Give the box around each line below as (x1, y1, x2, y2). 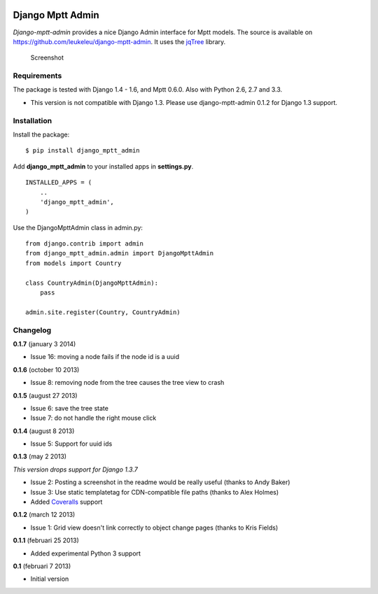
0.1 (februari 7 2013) (13, 562, 71, 570)
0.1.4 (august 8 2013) (13, 427, 75, 435)
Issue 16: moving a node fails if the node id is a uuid (30, 353, 180, 361)
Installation (13, 115, 52, 125)
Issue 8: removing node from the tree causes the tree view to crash (30, 379, 225, 387)
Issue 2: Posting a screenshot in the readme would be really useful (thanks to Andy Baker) (30, 478, 290, 486)
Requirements (13, 71, 62, 80)
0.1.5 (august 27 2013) (13, 391, 78, 399)
